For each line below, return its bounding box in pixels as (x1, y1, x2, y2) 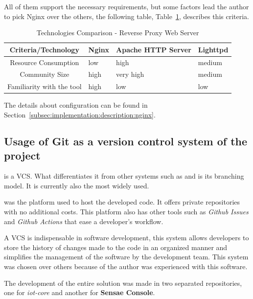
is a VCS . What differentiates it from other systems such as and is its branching (4, 171, 244, 181)
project (4, 148, 41, 163)
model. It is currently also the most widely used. (4, 180, 149, 190)
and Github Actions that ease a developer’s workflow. (4, 216, 163, 226)
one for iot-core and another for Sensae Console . (4, 287, 155, 298)
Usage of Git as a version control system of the (4, 133, 248, 148)
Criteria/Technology (9, 44, 79, 54)
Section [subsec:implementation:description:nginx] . (4, 110, 156, 119)
